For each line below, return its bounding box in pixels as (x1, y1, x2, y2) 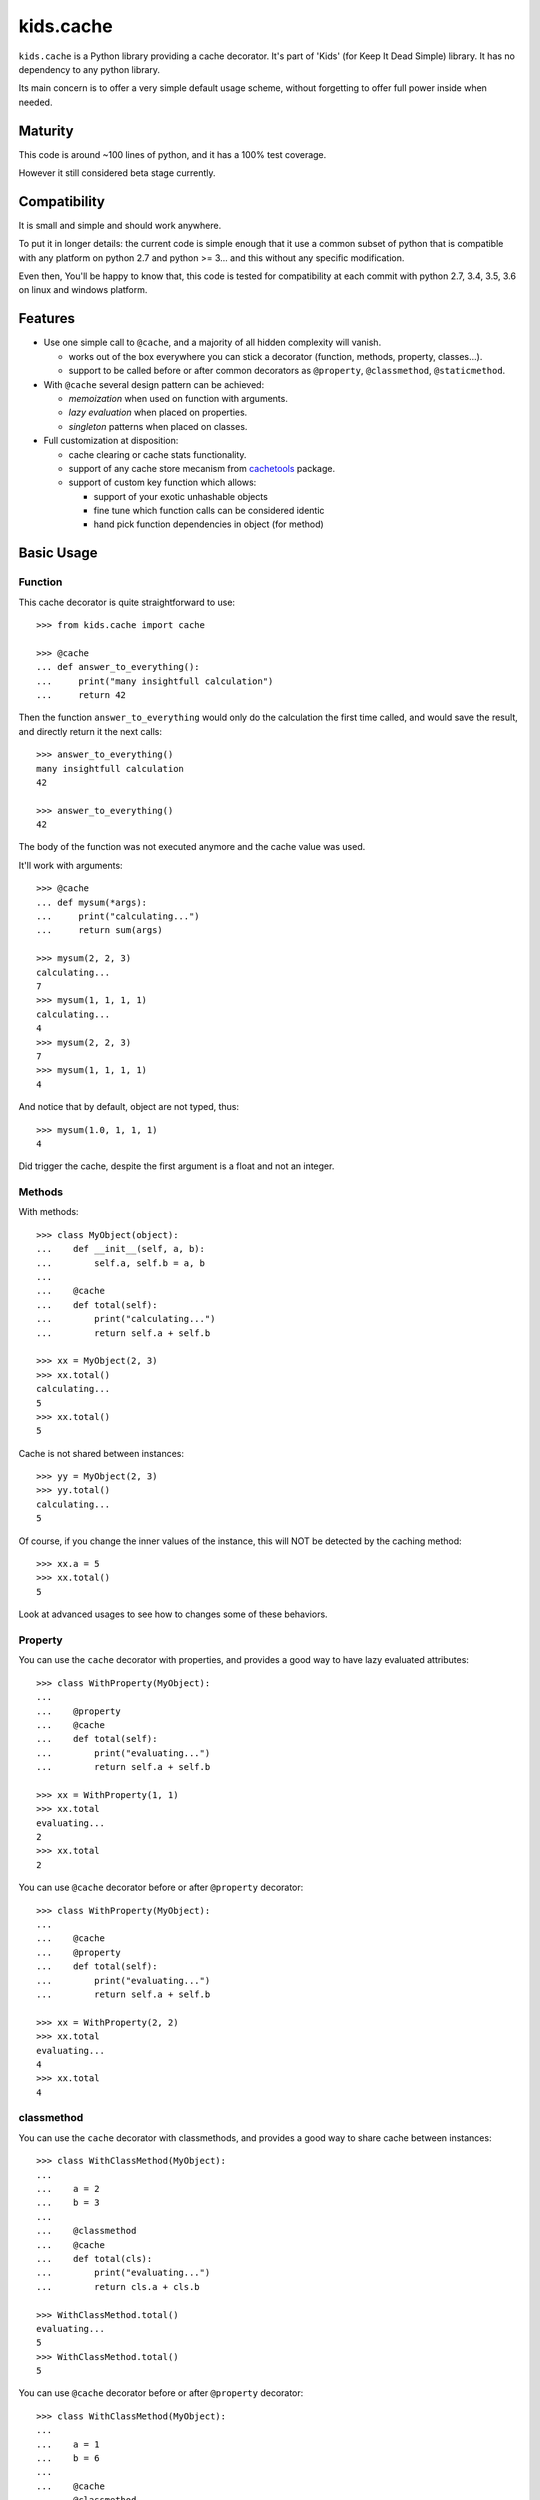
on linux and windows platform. (18, 284, 148, 296)
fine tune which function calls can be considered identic (93, 505, 325, 517)
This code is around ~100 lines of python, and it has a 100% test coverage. (18, 148, 327, 160)
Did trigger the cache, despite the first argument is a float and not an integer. (18, 1160, 335, 1172)
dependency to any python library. (18, 63, 160, 75)
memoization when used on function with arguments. (68, 392, 289, 404)
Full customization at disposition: (43, 435, 179, 447)
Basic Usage (18, 545, 98, 562)
